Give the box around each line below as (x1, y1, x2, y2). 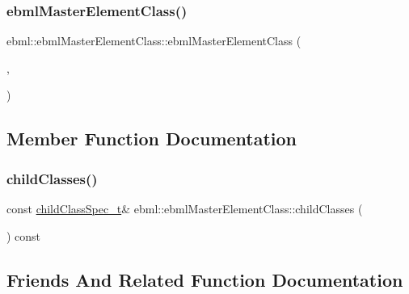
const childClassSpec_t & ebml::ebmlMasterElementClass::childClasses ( (6, 200, 363, 216)
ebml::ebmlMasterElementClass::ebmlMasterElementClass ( (6, 32, 301, 49)
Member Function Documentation (6, 126, 297, 151)
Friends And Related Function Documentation (6, 267, 403, 292)
